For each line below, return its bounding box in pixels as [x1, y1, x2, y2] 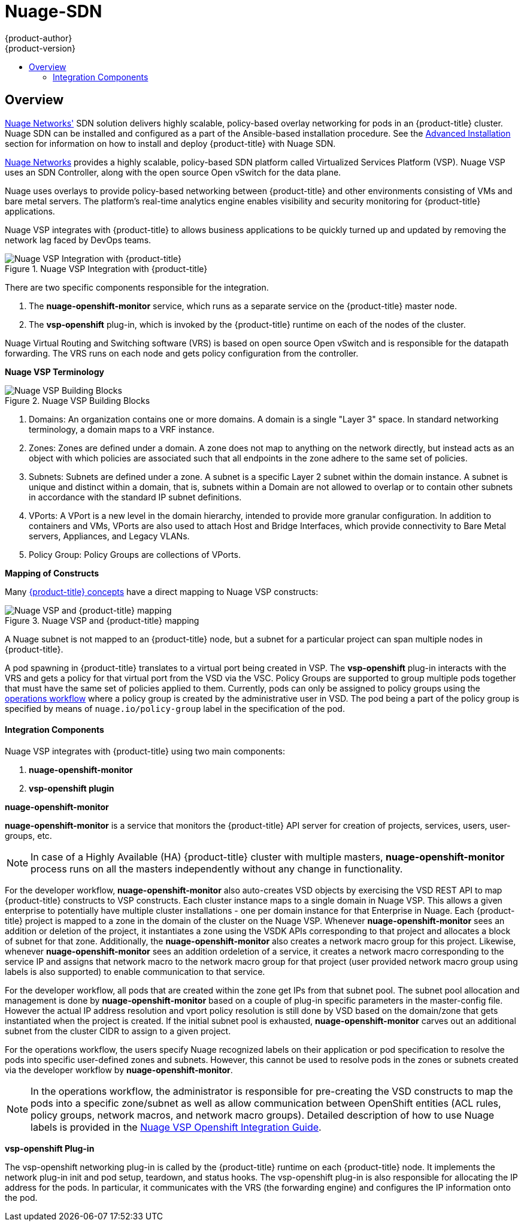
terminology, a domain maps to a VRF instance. [29, 424, 214, 434]
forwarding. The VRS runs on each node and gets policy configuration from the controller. [5, 348, 359, 358]
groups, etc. [5, 830, 52, 841]
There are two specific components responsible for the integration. [5, 282, 269, 292]
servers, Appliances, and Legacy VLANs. [29, 530, 190, 541]
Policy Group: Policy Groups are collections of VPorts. [29, 549, 241, 560]
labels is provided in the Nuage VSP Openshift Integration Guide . [31, 1121, 322, 1133]
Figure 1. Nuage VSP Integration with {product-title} [5, 263, 208, 274]
